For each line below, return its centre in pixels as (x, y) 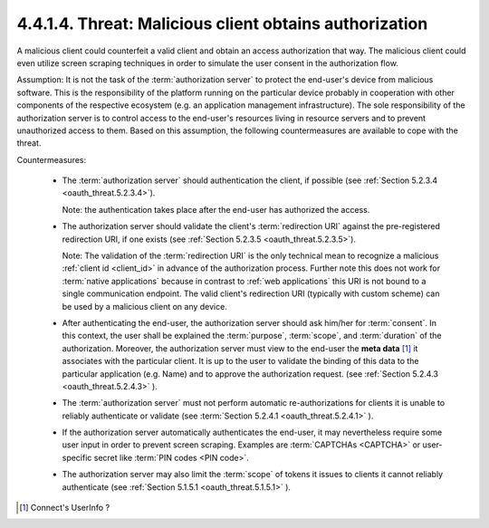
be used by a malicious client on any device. (145, 306)
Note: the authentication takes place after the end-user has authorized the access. (216, 209)
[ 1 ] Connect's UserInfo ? (65, 508)
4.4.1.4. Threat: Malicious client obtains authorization (222, 24)
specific (77, 457)
